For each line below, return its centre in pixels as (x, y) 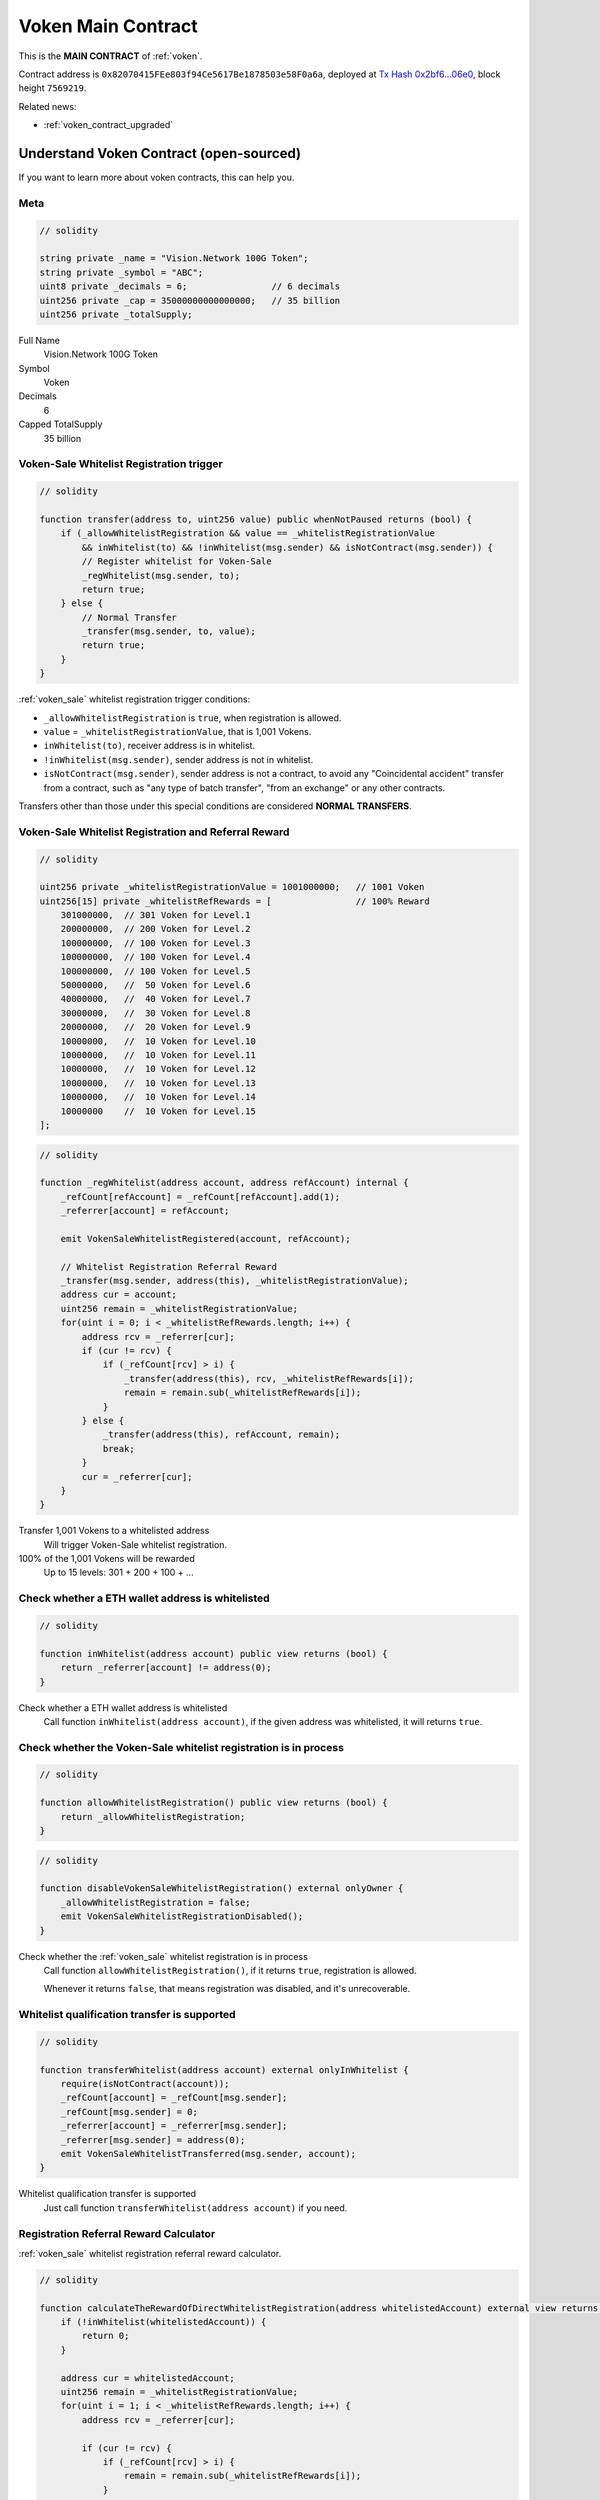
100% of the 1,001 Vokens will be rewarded (106, 1559)
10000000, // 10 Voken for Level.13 (158, 1083)
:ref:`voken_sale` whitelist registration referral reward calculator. (150, 2253)
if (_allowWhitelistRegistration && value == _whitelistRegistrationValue (247, 533)
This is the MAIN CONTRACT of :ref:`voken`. (110, 56)
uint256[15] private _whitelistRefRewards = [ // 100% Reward (234, 901)
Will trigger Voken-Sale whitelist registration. (135, 1544)
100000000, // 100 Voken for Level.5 (155, 971)
